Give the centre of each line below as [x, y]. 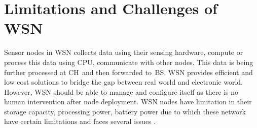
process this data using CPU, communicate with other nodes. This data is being [129, 62]
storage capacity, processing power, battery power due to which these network [125, 111]
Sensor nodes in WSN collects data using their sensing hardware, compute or [124, 52]
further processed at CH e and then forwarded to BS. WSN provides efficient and [128, 72]
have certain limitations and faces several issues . [80, 121]
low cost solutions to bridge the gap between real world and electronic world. [123, 82]
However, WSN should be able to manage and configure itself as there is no [121, 91]
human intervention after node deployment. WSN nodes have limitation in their [128, 102]
